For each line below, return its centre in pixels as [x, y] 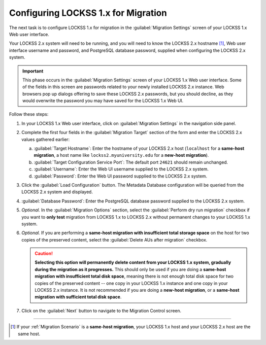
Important [33, 71]
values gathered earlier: [46, 139]
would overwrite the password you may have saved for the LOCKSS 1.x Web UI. [103, 101]
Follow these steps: [29, 114]
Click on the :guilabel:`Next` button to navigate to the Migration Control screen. [101, 310]
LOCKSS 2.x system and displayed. [57, 192]
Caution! [44, 253]
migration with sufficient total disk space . [78, 297]
